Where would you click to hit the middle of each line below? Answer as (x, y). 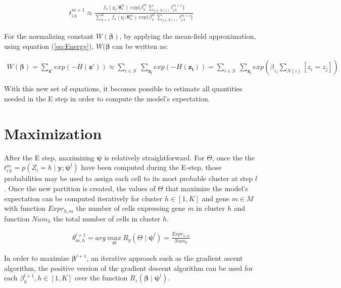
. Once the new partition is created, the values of (80, 188)
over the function (101, 278)
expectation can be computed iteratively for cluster (83, 198)
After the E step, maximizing (49, 157)
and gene (215, 198)
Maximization (53, 133)
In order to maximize (37, 258)
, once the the (234, 157)
